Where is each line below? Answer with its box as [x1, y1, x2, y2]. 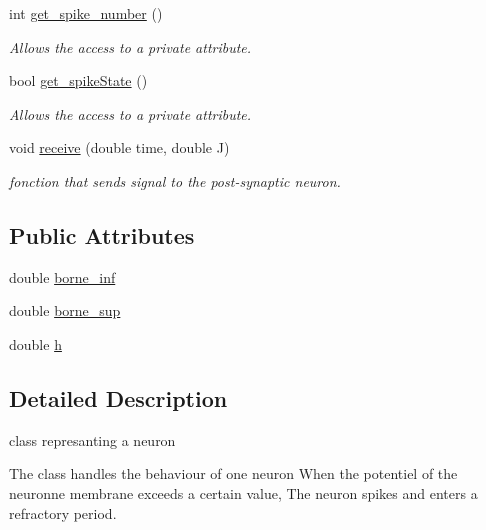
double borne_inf [9, 266, 116, 287]
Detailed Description [9, 382, 228, 413]
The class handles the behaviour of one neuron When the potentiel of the [9, 463, 458, 484]
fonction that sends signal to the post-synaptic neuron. [9, 170, 341, 191]
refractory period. [9, 502, 117, 523]
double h [9, 333, 62, 354]
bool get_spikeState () [9, 70, 148, 91]
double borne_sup [9, 300, 121, 321]
